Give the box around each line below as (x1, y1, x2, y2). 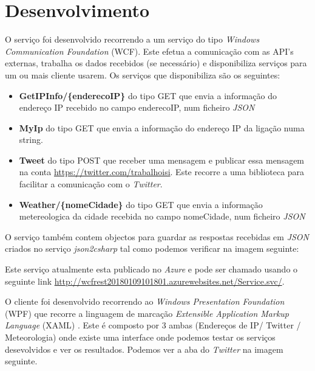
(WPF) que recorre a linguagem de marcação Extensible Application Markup (5, 307, 290, 319)
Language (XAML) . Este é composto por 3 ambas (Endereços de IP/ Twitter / (5, 319, 301, 331)
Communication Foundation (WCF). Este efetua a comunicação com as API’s (5, 44, 294, 57)
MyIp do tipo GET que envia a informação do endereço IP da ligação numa (19, 121, 305, 134)
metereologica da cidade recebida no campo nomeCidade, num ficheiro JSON (19, 210, 305, 223)
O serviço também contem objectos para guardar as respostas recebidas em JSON (5, 230, 310, 243)
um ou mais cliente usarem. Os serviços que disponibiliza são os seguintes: (5, 68, 280, 81)
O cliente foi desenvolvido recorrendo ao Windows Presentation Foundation (5, 295, 285, 308)
